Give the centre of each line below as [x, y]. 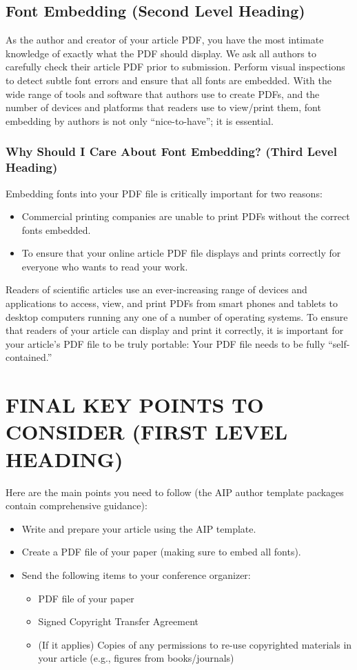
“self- [339, 343]
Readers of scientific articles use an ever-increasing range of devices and [156, 289]
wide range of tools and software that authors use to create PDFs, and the [163, 93]
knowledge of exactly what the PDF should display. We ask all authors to [161, 53]
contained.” [29, 357]
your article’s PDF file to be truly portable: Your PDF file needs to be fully [165, 343]
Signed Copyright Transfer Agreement [119, 621]
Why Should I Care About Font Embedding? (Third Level [171, 151]
